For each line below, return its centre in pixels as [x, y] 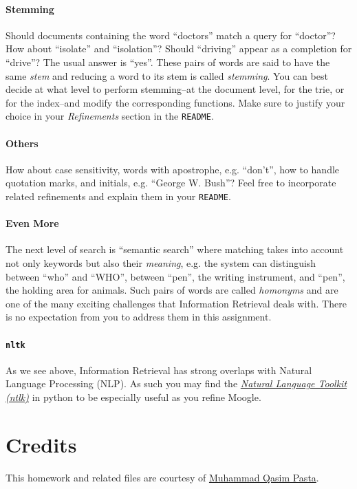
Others [22, 143]
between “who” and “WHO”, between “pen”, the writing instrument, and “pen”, [175, 276]
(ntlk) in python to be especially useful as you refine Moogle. [133, 397]
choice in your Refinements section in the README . [110, 116]
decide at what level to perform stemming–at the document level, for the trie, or [175, 89]
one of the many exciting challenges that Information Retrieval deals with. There [176, 303]
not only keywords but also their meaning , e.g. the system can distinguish [161, 263]
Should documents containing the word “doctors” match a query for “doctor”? [171, 35]
